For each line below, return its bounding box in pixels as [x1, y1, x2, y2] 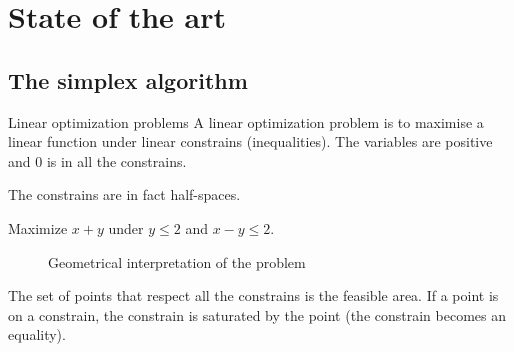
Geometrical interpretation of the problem [48, 251, 306, 272]
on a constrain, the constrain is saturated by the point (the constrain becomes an [8, 304, 507, 325]
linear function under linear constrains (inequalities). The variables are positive [8, 131, 493, 152]
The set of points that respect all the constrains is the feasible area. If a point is [8, 285, 499, 306]
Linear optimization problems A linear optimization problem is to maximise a [8, 111, 484, 132]
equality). [8, 324, 66, 345]
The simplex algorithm [8, 64, 248, 95]
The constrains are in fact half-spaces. [8, 184, 241, 205]
